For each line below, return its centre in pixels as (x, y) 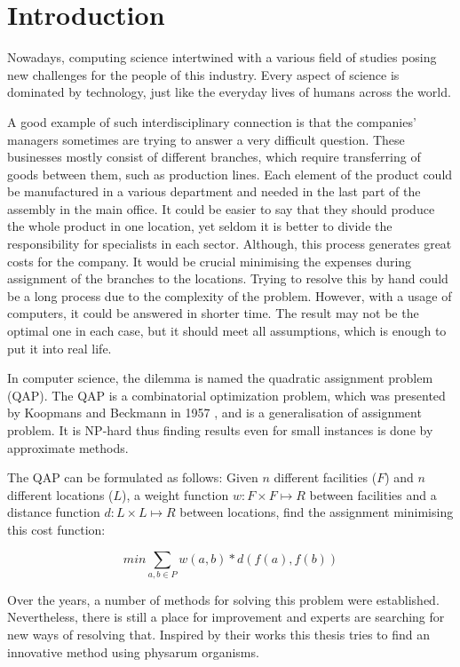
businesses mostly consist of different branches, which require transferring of (214, 157)
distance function (54, 512)
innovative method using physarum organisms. (133, 651)
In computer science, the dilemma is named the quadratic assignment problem (220, 378)
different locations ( (60, 494)
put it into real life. (59, 348)
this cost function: (56, 529)
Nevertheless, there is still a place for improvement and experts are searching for (226, 617)
